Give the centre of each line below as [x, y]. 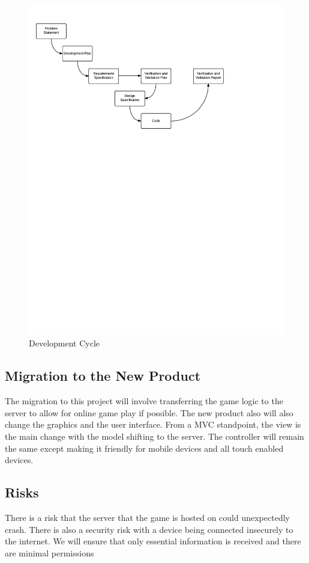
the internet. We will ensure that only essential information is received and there [153, 541]
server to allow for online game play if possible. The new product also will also [149, 412]
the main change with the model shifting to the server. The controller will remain [154, 436]
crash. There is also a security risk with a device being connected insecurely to [149, 529]
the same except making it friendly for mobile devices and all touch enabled [144, 448]
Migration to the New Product [103, 376]
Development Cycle [64, 343]
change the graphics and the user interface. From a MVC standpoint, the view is [153, 424]
